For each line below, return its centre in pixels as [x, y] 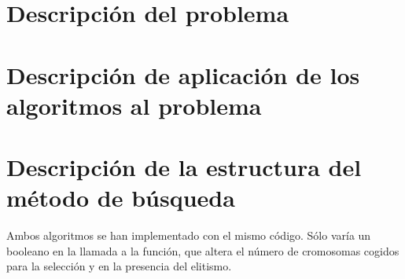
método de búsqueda [121, 198]
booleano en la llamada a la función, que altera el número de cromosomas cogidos [203, 250]
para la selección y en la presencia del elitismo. [119, 266]
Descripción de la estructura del [184, 167]
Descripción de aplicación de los [183, 74]
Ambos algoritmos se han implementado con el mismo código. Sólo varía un [189, 235]
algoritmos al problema [134, 105]
